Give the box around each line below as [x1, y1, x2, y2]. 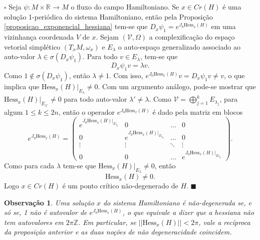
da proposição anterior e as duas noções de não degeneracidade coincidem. [4, 226, 232, 237]
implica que [4, 81, 40, 91]
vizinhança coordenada [4, 31, 74, 42]
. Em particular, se [78, 216, 136, 227]
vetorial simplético [4, 41, 61, 52]
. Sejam [96, 31, 119, 42]
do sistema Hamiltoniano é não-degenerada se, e [103, 197, 252, 207]
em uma [211, 21, 236, 32]
